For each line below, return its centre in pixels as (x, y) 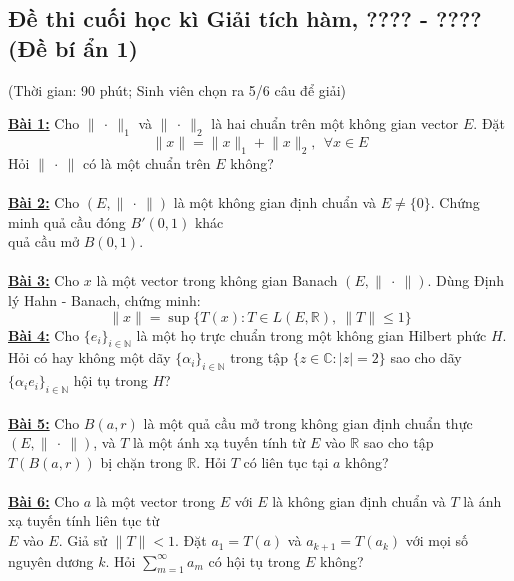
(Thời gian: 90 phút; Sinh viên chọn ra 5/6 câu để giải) (177, 89)
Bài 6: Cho (44, 500)
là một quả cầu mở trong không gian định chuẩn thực (308, 422)
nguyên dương (51, 560)
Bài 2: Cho (44, 201)
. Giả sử (83, 540)
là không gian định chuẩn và (359, 500)
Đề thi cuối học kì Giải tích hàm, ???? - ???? (245, 18)
